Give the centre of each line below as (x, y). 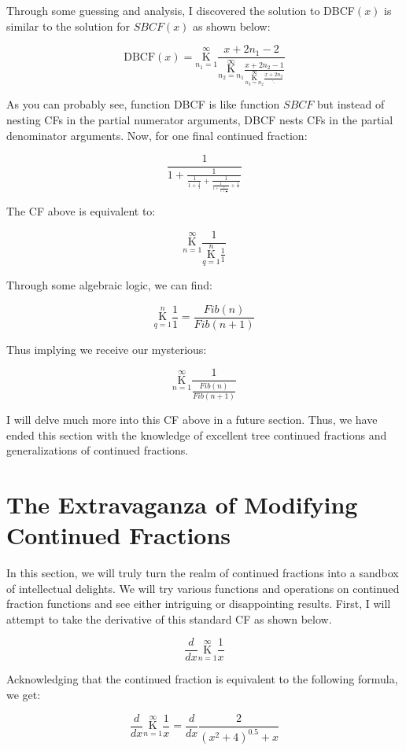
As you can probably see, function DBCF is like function (143, 104)
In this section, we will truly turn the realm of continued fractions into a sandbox (203, 573)
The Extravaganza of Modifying (182, 504)
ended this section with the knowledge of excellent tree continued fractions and (197, 434)
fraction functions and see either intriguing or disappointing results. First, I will (199, 604)
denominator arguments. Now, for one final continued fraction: (157, 135)
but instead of (351, 104)
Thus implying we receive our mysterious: (107, 349)
